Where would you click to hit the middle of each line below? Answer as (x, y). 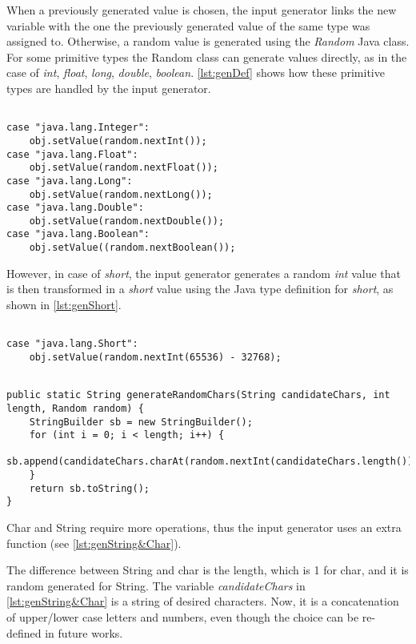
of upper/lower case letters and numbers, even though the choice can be (183, 617)
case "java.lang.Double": (75, 208)
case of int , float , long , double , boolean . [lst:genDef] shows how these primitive (196, 72)
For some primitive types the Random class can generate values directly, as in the (207, 56)
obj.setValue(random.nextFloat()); (124, 168)
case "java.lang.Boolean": (78, 234)
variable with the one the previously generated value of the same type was (188, 25)
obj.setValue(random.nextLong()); (121, 194)
